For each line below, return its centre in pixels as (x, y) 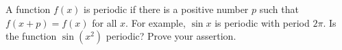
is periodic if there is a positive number (166, 9)
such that (279, 9)
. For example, (156, 22)
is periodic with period (262, 22)
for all (105, 22)
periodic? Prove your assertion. (171, 36)
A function (28, 9)
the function (31, 36)
